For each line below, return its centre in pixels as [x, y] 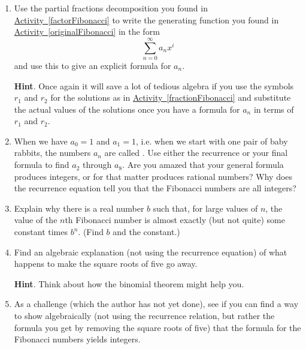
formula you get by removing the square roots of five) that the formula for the [157, 327]
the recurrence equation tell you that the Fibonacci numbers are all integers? [155, 188]
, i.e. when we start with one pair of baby [212, 141]
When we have [41, 141]
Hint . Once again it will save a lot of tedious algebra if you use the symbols [154, 85]
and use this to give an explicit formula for [93, 65]
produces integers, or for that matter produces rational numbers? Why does [153, 176]
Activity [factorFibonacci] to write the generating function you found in [146, 19]
